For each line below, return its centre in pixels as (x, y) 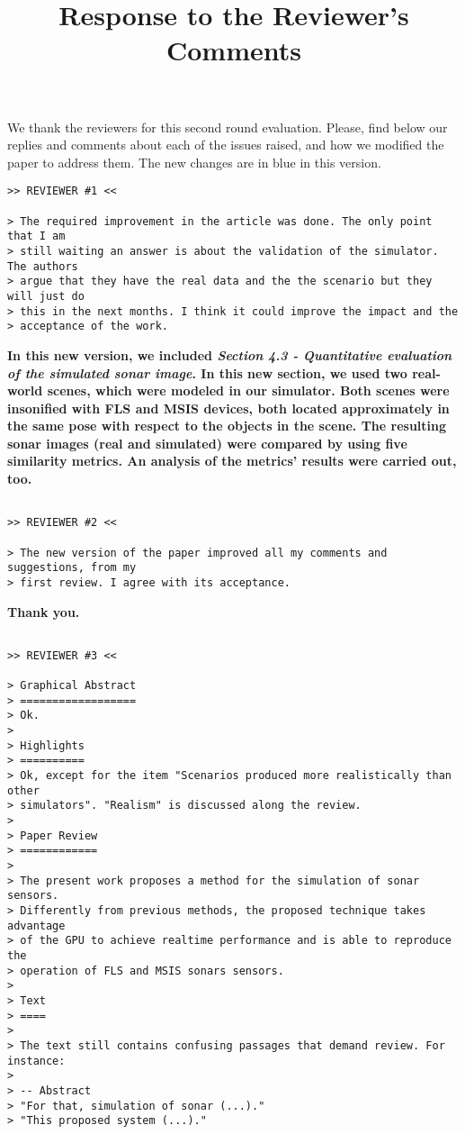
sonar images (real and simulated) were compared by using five (207, 443)
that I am (36, 236)
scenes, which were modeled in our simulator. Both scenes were (248, 390)
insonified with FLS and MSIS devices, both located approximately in (228, 408)
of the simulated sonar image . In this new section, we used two (207, 372)
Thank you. (44, 611)
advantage (36, 925)
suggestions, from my (72, 568)
